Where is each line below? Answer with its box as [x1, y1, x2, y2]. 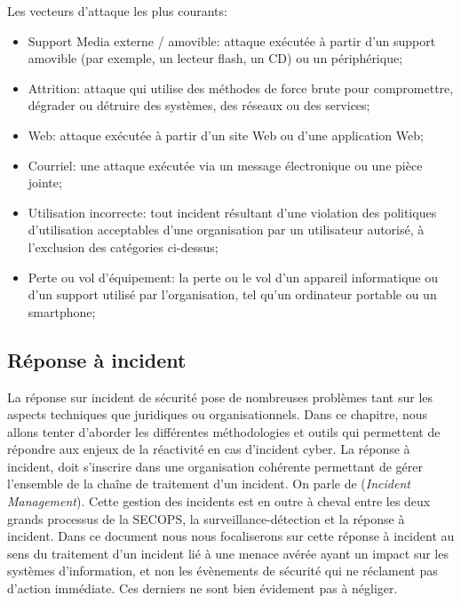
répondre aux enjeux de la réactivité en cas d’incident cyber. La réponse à [7, 440, 410, 458]
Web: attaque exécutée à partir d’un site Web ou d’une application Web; [28, 125, 424, 144]
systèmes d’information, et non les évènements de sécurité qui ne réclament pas [7, 561, 438, 580]
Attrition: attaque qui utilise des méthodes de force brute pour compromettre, [28, 78, 454, 97]
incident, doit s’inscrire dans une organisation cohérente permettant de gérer [7, 456, 424, 475]
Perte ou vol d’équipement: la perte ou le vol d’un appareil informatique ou [28, 267, 439, 286]
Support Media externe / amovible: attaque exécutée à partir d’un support [28, 31, 436, 50]
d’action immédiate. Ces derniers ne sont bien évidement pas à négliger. [7, 579, 398, 598]
